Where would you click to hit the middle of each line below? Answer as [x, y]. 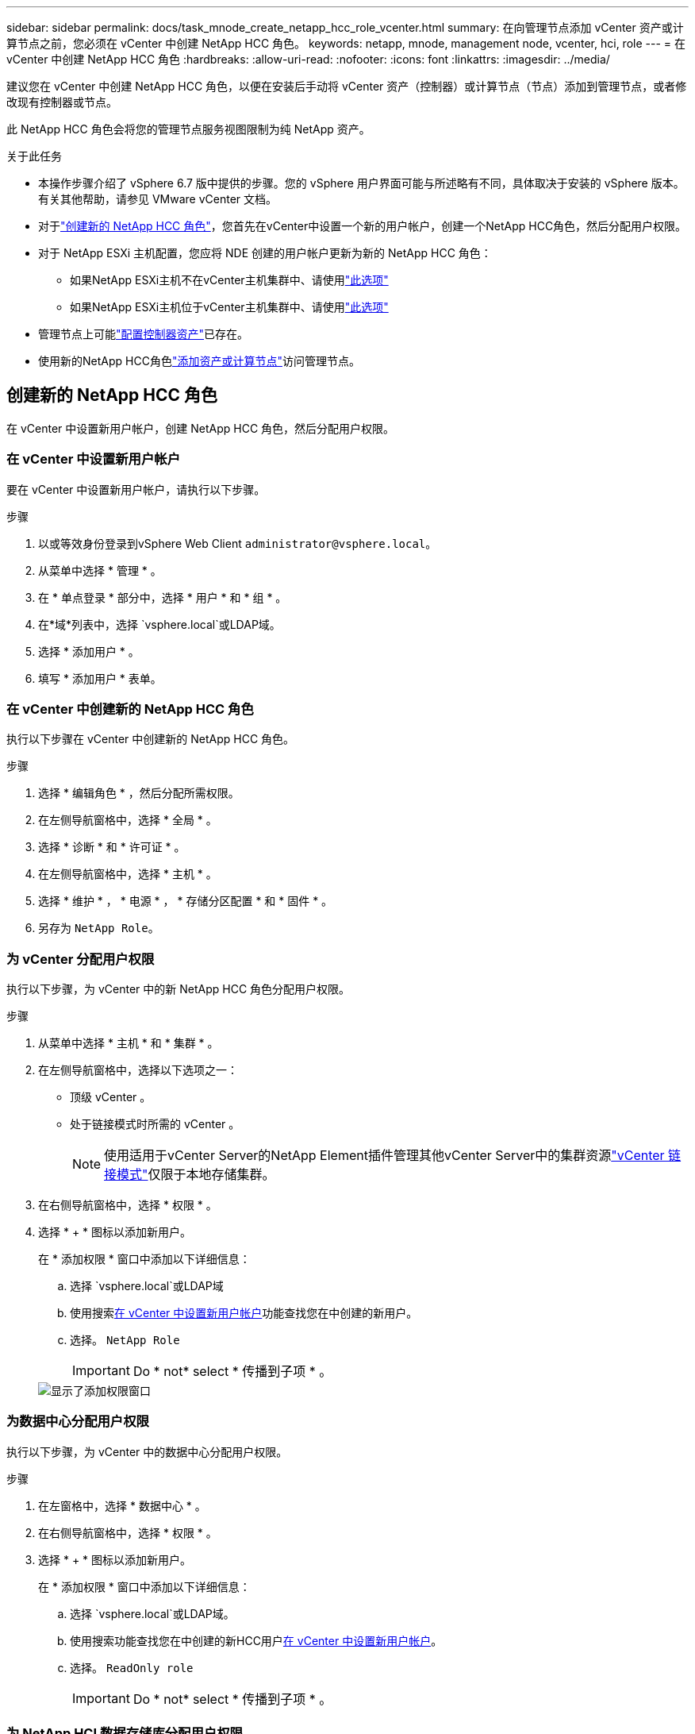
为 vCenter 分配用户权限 [81, 959]
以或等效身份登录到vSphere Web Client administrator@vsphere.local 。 [238, 543]
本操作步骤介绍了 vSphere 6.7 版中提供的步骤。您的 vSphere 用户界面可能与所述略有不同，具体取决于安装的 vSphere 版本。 [361, 183]
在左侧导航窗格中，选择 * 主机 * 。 [128, 874]
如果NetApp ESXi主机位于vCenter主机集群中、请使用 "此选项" [229, 307]
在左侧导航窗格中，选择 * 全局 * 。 [128, 820]
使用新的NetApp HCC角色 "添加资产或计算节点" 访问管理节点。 [199, 361]
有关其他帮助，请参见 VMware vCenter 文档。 [158, 199]
